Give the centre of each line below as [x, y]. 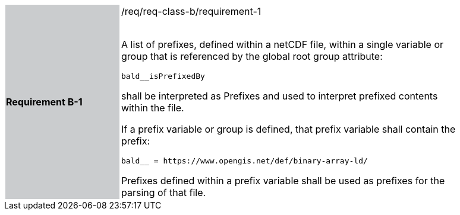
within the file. [153, 108]
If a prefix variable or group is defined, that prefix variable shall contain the [289, 129]
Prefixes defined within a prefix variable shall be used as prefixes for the [283, 181]
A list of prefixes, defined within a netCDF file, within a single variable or [283, 44]
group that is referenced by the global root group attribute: [252, 56]
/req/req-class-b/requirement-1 [191, 11]
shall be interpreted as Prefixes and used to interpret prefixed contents [280, 96]
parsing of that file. [164, 192]
